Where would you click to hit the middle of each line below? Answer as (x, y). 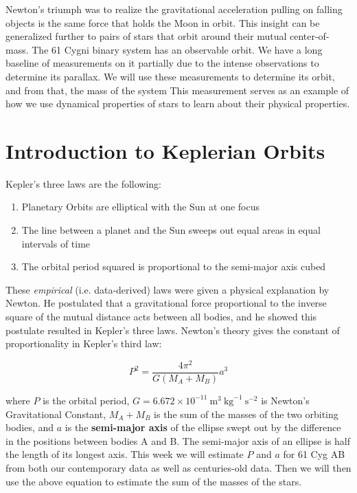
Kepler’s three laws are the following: (83, 183)
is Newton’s (285, 400)
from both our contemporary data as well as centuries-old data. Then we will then (178, 467)
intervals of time (56, 243)
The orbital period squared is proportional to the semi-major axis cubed (174, 266)
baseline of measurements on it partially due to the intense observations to (162, 63)
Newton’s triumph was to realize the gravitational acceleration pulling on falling (174, 9)
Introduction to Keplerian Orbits (165, 150)
